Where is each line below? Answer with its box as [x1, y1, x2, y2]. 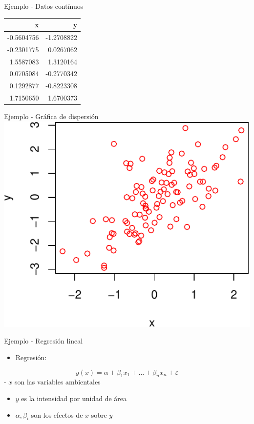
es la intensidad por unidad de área [21, 393, 127, 403]
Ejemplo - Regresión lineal [4, 336, 83, 346]
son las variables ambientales [15, 377, 101, 387]
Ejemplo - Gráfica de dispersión [4, 111, 99, 121]
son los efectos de [31, 409, 83, 420]
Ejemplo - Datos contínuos [4, 1, 84, 11]
